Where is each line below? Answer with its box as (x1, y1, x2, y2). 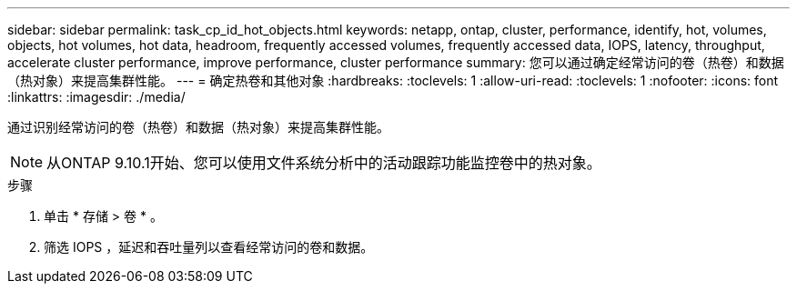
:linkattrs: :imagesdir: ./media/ (7, 89, 186, 105)
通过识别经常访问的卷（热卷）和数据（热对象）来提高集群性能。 (7, 119, 389, 135)
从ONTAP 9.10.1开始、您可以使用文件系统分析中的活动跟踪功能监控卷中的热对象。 (46, 154, 601, 172)
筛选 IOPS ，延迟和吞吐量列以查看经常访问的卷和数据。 (44, 239, 374, 255)
